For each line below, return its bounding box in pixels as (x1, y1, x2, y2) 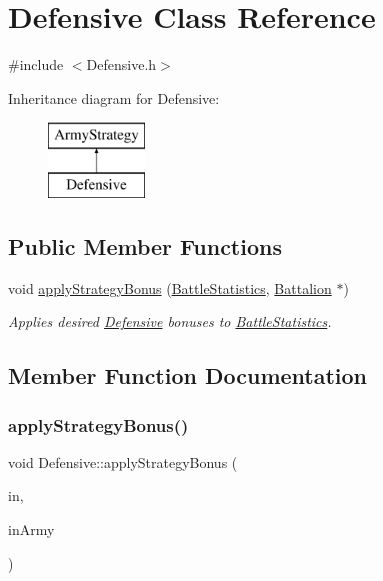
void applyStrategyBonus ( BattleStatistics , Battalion (8, 277, 332, 298)
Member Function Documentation (8, 360, 368, 391)
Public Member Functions (8, 230, 282, 261)
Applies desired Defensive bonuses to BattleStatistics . (8, 311, 332, 332)
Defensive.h (86, 54, 157, 75)
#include (8, 54, 64, 75)
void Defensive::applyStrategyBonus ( (8, 451, 238, 472)
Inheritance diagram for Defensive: (8, 87, 220, 108)
